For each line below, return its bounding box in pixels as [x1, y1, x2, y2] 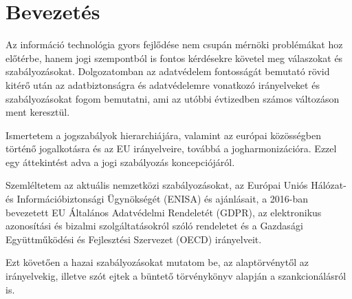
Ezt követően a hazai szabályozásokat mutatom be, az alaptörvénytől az [5, 255, 309, 269]
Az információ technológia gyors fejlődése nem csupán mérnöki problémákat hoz [5, 37, 343, 52]
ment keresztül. [5, 105, 70, 119]
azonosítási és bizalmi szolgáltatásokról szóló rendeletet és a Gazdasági [5, 218, 303, 233]
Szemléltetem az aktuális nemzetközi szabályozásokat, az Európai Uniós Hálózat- [5, 178, 346, 192]
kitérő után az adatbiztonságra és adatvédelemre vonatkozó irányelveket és [5, 77, 320, 92]
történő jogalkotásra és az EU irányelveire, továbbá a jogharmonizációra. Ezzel [5, 141, 337, 156]
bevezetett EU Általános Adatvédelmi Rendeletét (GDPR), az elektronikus [5, 205, 322, 219]
